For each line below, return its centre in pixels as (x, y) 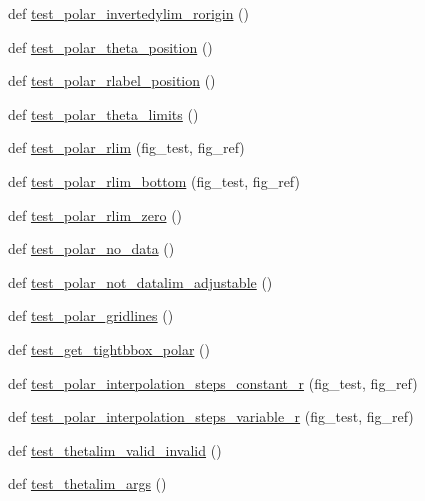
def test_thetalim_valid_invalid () (115, 449)
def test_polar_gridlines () (91, 315)
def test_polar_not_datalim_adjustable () (140, 281)
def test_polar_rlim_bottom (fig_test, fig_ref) (154, 180)
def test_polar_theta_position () (110, 46)
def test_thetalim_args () (87, 483)
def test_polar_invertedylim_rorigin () (129, 13)
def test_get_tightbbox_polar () (109, 348)
